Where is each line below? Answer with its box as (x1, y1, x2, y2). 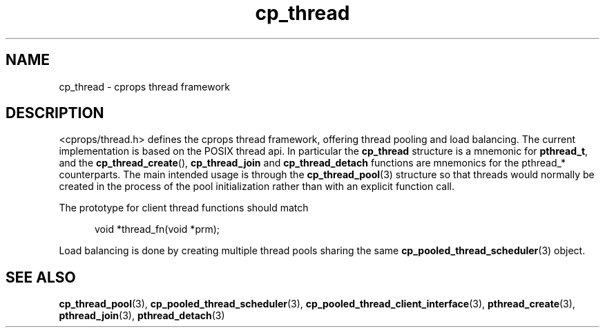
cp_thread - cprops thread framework (59, 80, 231, 93)
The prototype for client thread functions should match (59, 202, 309, 214)
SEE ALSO (6, 268, 76, 286)
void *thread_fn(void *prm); (95, 223, 220, 236)
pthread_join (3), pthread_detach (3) (59, 310, 225, 322)
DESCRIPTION (6, 104, 104, 122)
